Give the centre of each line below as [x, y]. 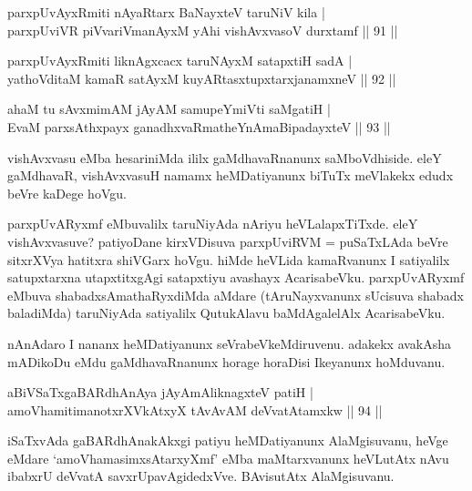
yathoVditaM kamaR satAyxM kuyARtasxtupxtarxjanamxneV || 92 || [202, 78]
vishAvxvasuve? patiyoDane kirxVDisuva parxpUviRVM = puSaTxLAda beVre [228, 241]
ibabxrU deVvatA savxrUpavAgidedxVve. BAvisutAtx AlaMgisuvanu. [201, 476]
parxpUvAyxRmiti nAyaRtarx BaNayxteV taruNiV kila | [166, 12]
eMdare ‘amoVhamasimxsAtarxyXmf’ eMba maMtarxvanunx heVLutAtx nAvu [228, 458]
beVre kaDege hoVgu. [67, 193]
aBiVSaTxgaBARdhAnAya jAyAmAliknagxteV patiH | [160, 392]
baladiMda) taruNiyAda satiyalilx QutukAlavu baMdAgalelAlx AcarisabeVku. [226, 313]
